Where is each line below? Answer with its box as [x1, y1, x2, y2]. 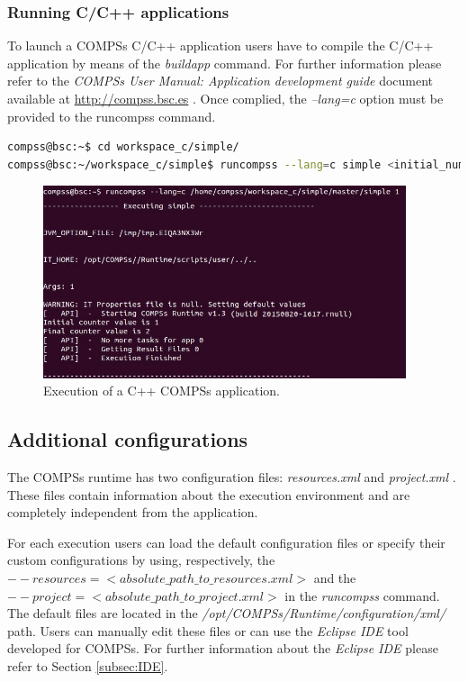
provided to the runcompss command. [7, 106, 216, 125]
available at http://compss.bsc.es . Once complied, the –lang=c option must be [7, 89, 444, 107]
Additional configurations [7, 425, 248, 453]
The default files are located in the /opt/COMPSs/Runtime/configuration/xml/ [7, 604, 446, 623]
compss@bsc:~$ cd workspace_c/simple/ [7, 141, 239, 154]
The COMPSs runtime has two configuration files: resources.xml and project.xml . [7, 467, 456, 486]
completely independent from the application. [7, 503, 258, 522]
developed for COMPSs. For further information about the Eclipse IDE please [7, 639, 438, 658]
